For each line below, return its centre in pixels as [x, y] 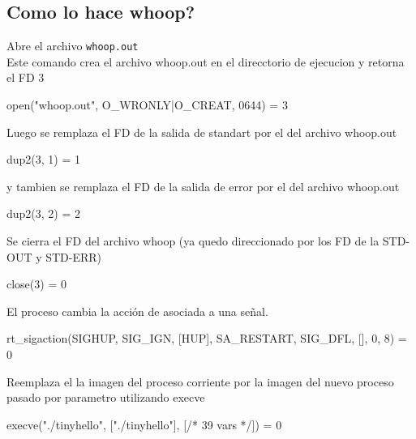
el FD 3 [26, 77]
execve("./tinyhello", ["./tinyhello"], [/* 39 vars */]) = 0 [144, 424]
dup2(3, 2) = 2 [44, 213]
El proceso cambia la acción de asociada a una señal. [137, 311]
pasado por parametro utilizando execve [106, 397]
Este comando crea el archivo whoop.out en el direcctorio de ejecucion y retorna [206, 61]
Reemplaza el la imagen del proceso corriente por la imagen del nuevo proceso [200, 381]
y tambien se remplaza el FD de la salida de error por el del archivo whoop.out [203, 186]
